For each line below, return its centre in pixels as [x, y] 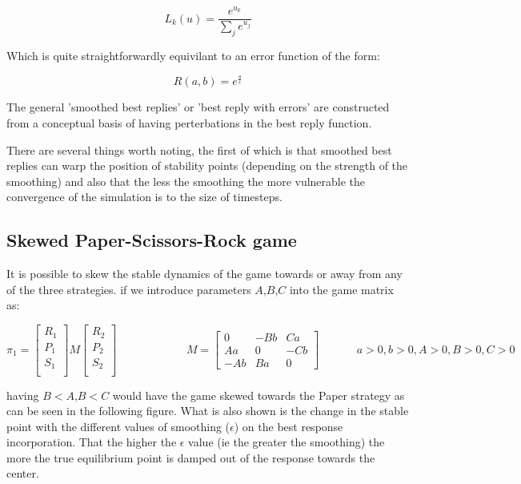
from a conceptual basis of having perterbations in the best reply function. [189, 123]
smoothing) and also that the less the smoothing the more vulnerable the [186, 181]
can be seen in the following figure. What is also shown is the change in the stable [208, 411]
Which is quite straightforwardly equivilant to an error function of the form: [193, 55]
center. [23, 473]
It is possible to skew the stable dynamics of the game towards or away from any [204, 274]
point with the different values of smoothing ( [118, 426]
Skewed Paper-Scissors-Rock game [152, 240]
